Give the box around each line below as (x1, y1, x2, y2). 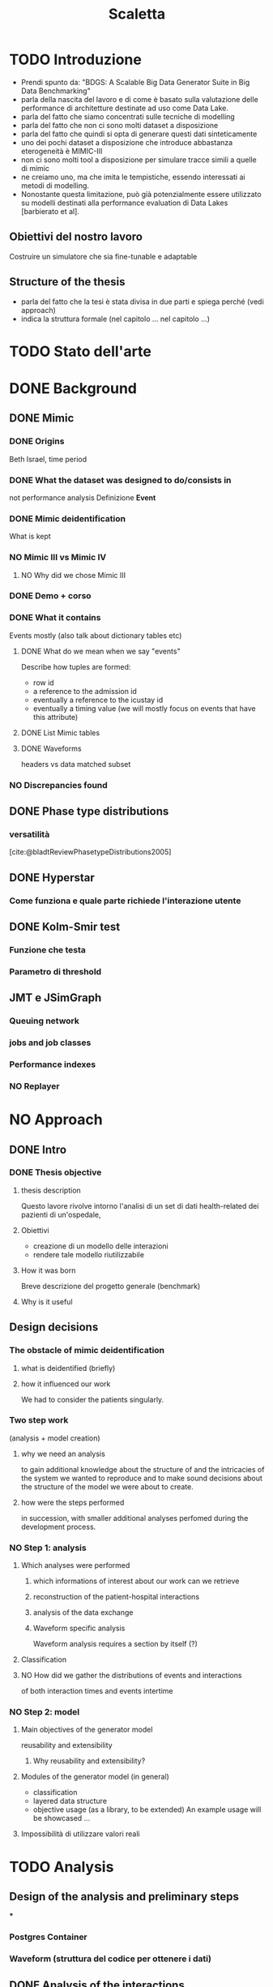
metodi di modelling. (20, 180, 90, 191)
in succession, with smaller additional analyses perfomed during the (20, 1513, 249, 1522)
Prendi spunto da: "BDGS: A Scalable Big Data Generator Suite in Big (20, 77, 250, 87)
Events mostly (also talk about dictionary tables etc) (9, 630, 182, 640)
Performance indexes (9, 1059, 96, 1070)
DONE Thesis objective (9, 1167, 102, 1178)
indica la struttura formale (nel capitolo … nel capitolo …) (20, 314, 210, 323)
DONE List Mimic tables (20, 727, 100, 738)
